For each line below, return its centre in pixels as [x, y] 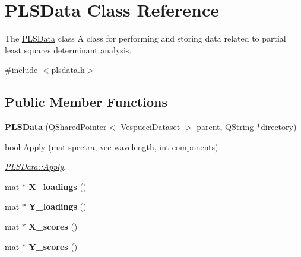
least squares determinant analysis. [68, 50]
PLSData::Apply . [36, 166]
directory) [279, 127]
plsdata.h [68, 70]
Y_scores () [53, 246]
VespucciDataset [150, 127]
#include [21, 70]
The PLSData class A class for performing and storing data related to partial [145, 38]
